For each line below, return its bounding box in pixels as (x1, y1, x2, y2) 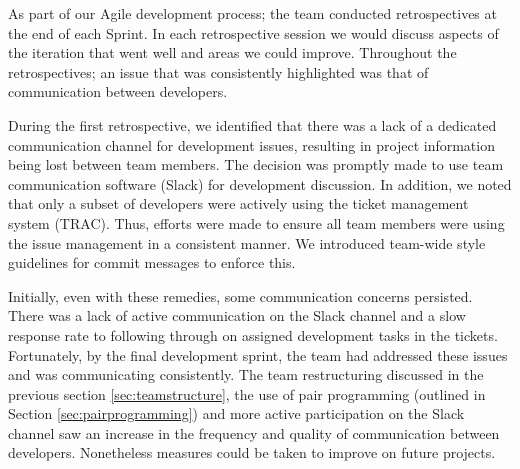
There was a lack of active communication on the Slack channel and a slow (8, 305, 466, 326)
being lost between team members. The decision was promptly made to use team (8, 154, 504, 175)
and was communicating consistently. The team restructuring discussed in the (8, 364, 484, 385)
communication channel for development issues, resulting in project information (8, 134, 495, 155)
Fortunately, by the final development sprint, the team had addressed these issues (8, 344, 508, 365)
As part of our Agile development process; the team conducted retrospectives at (8, 3, 497, 23)
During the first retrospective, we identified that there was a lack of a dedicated (8, 114, 497, 135)
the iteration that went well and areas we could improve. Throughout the (8, 42, 457, 63)
